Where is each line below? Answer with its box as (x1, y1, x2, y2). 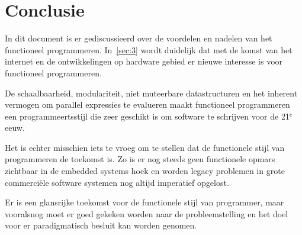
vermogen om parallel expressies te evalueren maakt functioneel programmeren (5, 98, 290, 111)
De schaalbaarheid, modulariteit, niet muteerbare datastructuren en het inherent (5, 86, 298, 99)
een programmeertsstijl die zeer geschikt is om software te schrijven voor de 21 (5, 110, 290, 122)
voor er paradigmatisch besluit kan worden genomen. (5, 219, 197, 231)
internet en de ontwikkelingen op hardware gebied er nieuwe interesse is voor (5, 55, 283, 67)
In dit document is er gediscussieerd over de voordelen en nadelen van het (5, 32, 272, 44)
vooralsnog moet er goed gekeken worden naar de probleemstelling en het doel (5, 207, 288, 220)
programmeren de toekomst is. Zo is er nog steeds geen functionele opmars (5, 153, 275, 165)
